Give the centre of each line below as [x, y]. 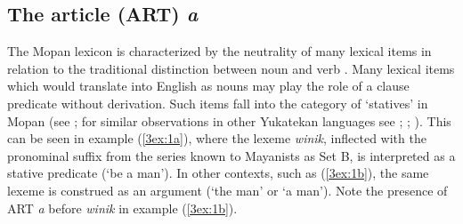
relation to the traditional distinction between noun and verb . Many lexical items [231, 68]
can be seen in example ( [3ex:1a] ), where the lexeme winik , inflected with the [217, 138]
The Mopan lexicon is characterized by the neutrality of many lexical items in [219, 51]
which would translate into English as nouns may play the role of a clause [208, 86]
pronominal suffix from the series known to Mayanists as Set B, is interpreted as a [231, 155]
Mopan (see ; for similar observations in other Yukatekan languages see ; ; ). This [229, 120]
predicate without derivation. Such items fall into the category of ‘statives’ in [218, 103]
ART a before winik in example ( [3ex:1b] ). [122, 208]
